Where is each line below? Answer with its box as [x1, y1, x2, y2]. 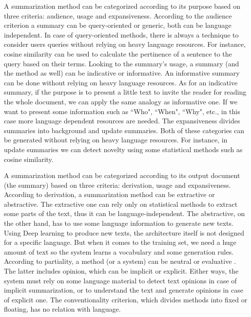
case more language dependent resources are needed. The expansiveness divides [4, 116, 240, 126]
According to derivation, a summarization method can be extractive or [4, 189, 215, 199]
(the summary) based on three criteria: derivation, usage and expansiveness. [4, 179, 231, 190]
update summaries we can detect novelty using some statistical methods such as [4, 144, 243, 154]
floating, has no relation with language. [4, 304, 121, 314]
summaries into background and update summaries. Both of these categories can [4, 125, 245, 135]
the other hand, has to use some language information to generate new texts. [4, 218, 233, 228]
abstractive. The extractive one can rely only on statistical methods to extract [4, 198, 238, 209]
